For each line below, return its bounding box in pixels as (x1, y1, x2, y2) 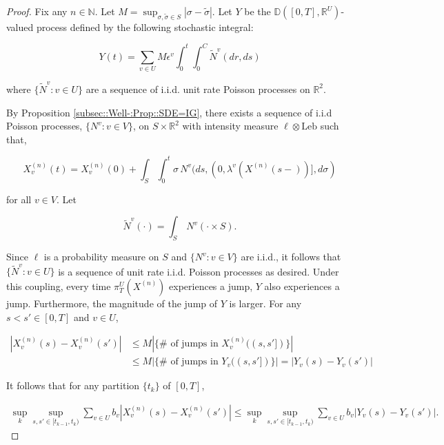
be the (244, 4, 271, 18)
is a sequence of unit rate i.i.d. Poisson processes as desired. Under (58, 264, 339, 278)
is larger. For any (229, 296, 302, 310)
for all (6, 192, 32, 206)
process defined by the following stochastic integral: (36, 19, 254, 34)
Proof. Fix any (6, 4, 68, 18)
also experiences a (264, 278, 340, 293)
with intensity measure (182, 118, 279, 133)
